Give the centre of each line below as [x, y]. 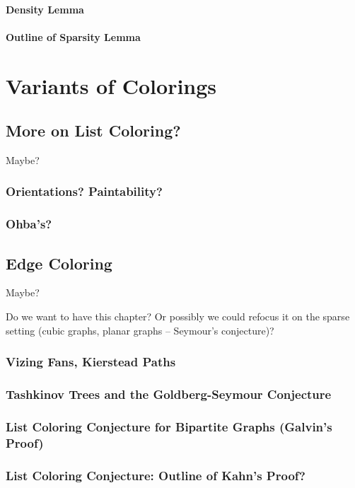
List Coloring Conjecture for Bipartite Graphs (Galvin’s [169, 426]
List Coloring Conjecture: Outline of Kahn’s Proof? [156, 475]
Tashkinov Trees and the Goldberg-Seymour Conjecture [169, 394]
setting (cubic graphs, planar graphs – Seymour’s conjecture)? [140, 330]
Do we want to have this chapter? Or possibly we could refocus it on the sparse [178, 316]
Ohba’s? [29, 224]
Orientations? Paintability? [84, 191]
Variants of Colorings [111, 85]
